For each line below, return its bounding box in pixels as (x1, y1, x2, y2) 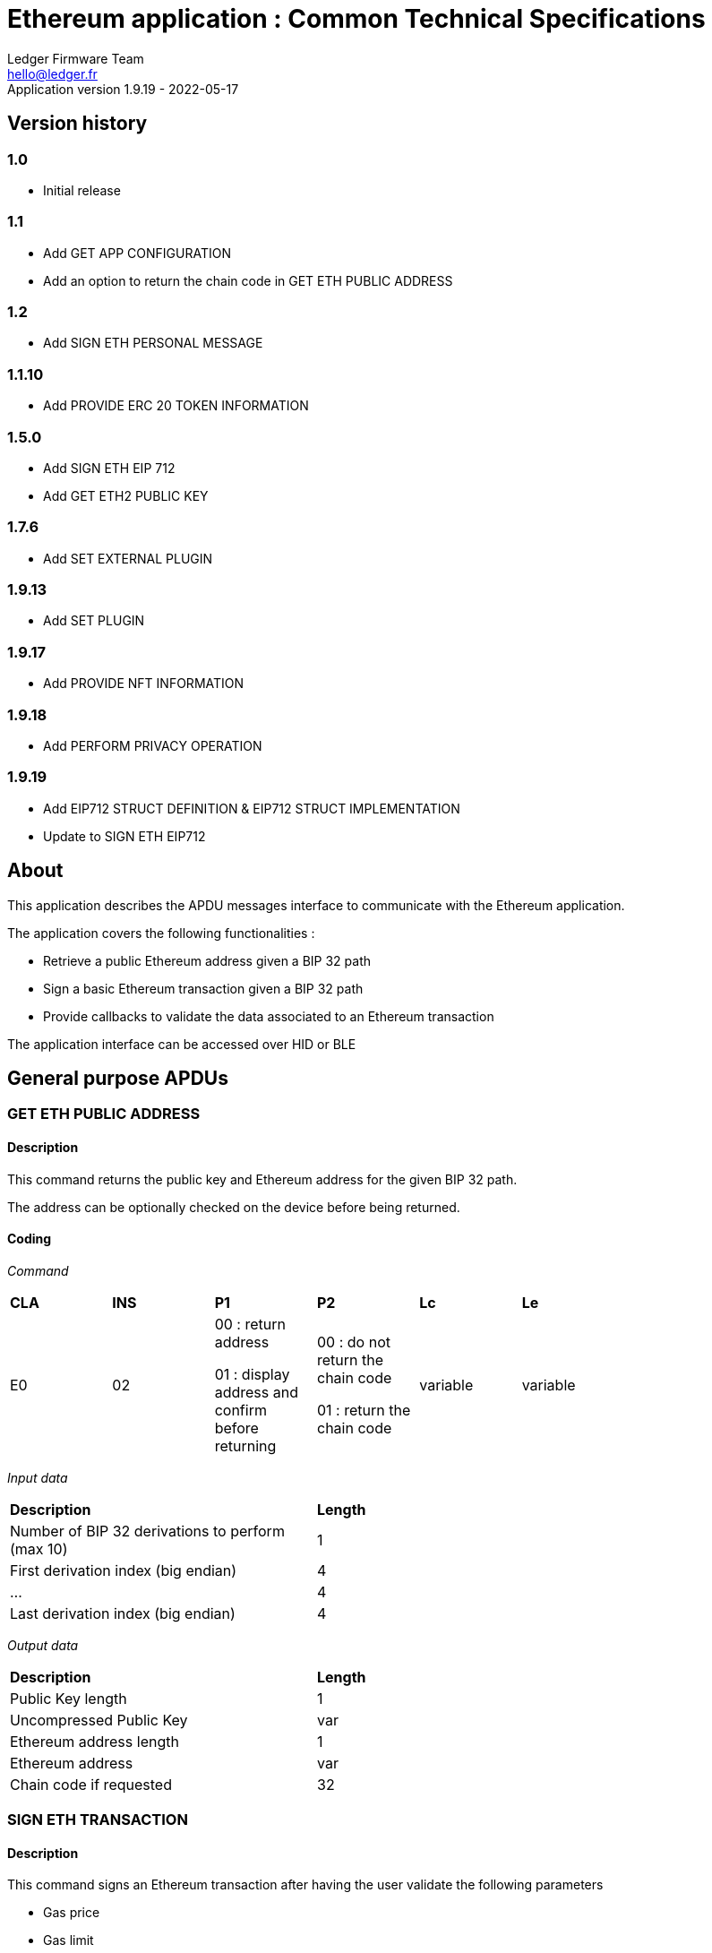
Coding (7, 1231, 52, 1247)
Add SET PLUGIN (43, 613, 145, 629)
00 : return (214, 1314, 286, 1333)
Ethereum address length (10, 1732, 179, 1751)
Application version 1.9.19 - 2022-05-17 (7, 81, 239, 97)
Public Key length (10, 1689, 127, 1708)
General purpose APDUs (7, 1066, 228, 1089)
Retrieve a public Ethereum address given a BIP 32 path (43, 952, 371, 968)
